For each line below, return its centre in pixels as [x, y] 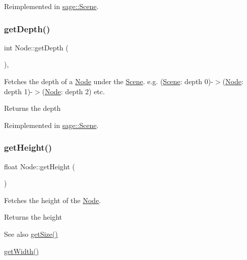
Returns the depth [33, 108]
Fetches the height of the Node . [53, 200]
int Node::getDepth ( [36, 47]
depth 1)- [18, 91]
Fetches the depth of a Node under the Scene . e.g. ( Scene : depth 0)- [109, 81]
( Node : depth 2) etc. [73, 91]
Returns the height [33, 217]
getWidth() [21, 251]
